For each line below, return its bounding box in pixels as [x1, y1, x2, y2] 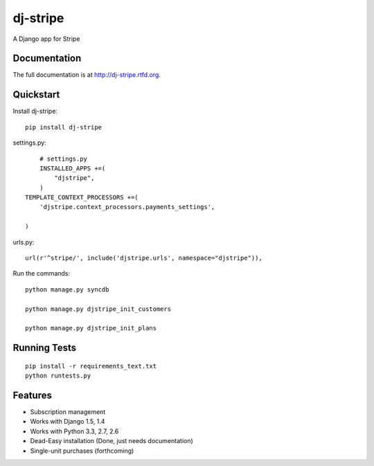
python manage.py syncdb [25, 285, 109, 294]
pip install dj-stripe [25, 123, 103, 131]
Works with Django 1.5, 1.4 [30, 418, 105, 426]
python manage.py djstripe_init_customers [25, 305, 172, 313]
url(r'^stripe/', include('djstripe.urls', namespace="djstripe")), [25, 254, 262, 262]
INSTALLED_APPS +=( [39, 164, 106, 172]
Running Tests [12, 342, 76, 354]
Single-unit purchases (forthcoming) [30, 447, 134, 455]
